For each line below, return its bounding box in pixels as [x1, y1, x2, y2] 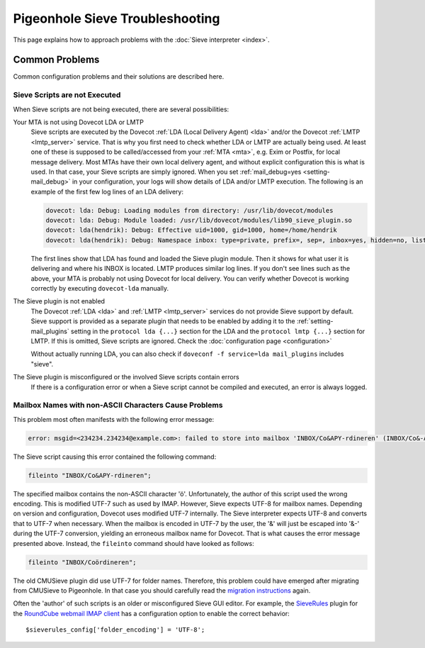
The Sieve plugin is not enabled [13, 297, 106, 306]
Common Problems [13, 54, 100, 66]
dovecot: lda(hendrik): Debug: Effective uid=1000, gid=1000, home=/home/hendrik [45, 226, 338, 234]
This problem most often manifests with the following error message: [13, 415, 215, 423]
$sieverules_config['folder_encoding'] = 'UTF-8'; [25, 626, 205, 634]
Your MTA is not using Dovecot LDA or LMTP [13, 118, 144, 126]
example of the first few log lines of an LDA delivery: [30, 187, 184, 196]
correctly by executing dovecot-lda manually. [30, 284, 169, 293]
